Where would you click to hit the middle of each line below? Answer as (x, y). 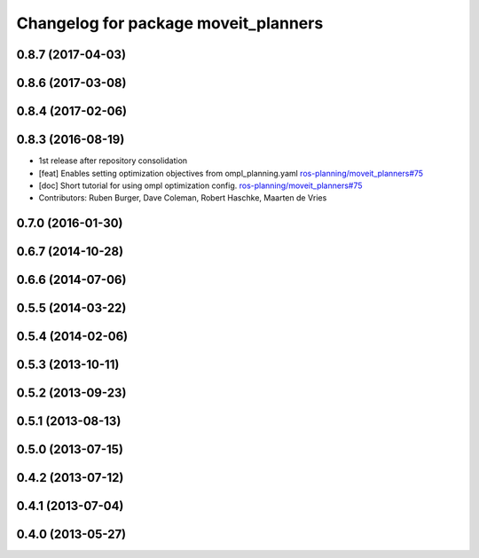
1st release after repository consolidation (113, 161)
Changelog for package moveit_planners (170, 23)
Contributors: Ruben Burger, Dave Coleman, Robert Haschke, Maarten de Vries (183, 198)
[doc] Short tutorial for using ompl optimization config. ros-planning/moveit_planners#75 (200, 185)
